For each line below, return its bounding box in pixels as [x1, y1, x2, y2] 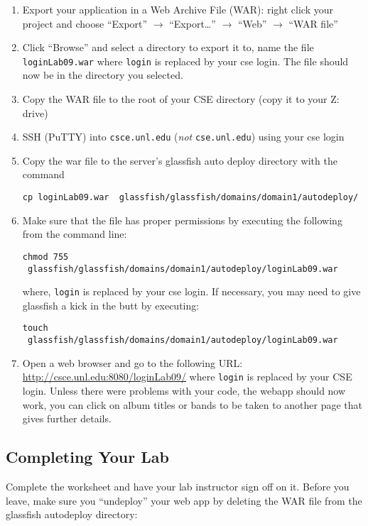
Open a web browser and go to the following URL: [22, 355, 243, 370]
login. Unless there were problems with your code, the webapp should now [22, 383, 346, 398]
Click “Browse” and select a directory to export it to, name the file [22, 40, 314, 55]
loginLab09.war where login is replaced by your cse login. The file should [22, 53, 349, 68]
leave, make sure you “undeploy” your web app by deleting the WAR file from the [6, 493, 362, 508]
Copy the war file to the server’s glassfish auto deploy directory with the [22, 153, 337, 168]
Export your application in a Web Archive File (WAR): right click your [22, 2, 333, 16]
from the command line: [22, 226, 127, 241]
